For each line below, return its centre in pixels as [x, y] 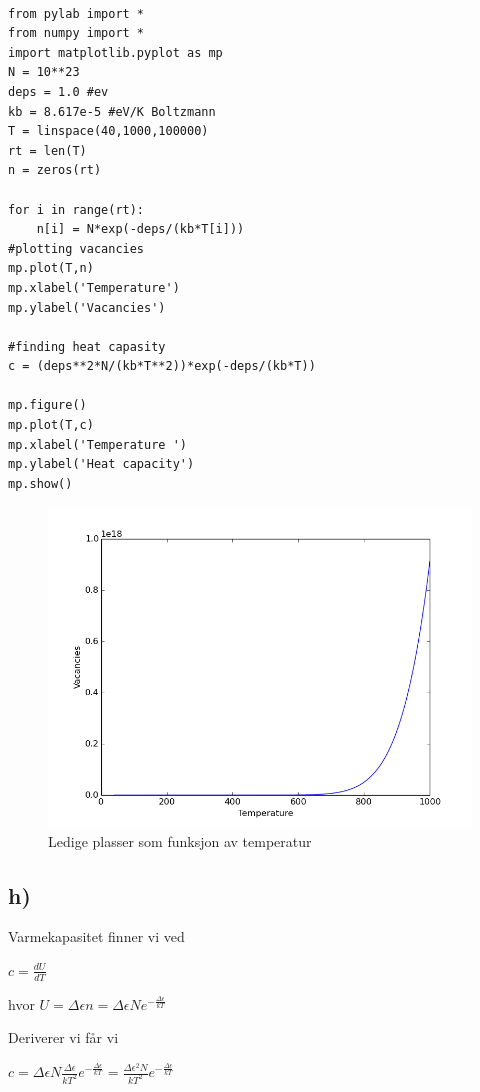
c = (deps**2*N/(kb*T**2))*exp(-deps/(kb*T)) [162, 366]
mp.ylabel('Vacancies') [87, 307]
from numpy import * [76, 33]
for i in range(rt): [76, 209]
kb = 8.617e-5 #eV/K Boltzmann [112, 111]
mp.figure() [47, 405]
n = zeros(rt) [55, 170]
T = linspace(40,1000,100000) [108, 131]
